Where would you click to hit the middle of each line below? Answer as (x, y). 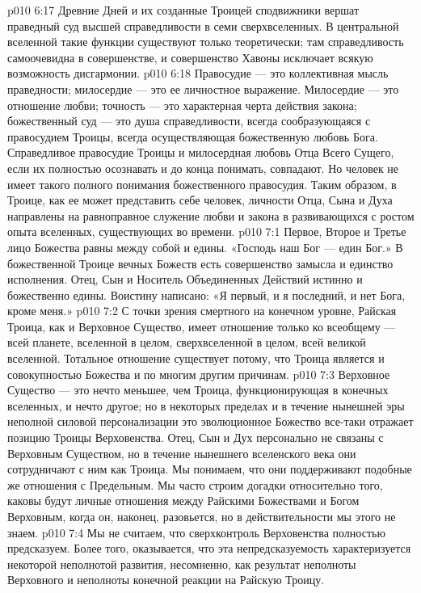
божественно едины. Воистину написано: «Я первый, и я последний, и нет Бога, (206, 294)
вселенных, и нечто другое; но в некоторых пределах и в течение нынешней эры (206, 405)
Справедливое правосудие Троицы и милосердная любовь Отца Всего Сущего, (201, 152)
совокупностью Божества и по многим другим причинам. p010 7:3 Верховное (199, 374)
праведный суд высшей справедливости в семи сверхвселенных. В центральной (203, 25)
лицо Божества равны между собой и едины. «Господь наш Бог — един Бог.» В (205, 247)
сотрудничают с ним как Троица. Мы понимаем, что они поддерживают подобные (210, 469)
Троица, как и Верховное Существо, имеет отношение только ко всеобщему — (202, 326)
